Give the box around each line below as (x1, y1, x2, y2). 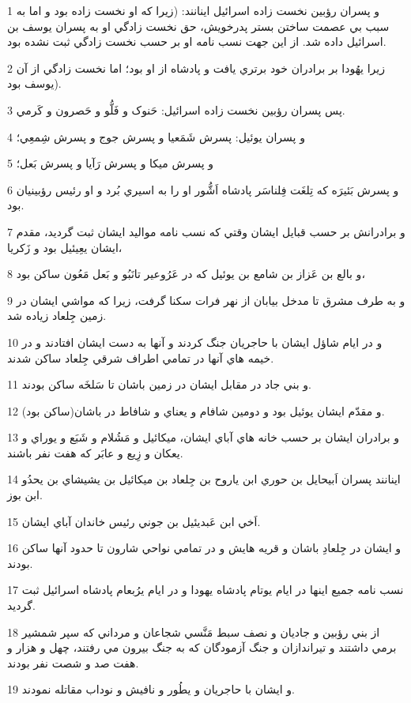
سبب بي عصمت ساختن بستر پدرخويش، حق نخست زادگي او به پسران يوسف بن (7, 17, 390, 34)
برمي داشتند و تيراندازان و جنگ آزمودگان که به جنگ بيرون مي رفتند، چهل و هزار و (7, 639, 397, 656)
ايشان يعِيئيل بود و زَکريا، (7, 239, 123, 255)
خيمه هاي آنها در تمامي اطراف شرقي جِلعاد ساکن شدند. (7, 349, 274, 366)
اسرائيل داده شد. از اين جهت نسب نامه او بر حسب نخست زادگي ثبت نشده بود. (7, 33, 386, 50)
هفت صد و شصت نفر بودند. (7, 654, 139, 671)
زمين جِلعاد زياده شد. (7, 307, 107, 324)
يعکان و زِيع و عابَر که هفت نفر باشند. (7, 444, 183, 461)
